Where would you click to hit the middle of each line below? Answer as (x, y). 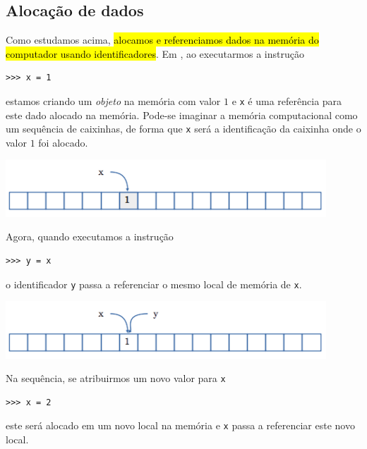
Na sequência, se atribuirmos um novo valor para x (116, 378)
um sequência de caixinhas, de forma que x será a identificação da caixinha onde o (183, 129)
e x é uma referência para (287, 100)
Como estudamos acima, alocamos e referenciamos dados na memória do (162, 40)
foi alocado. (63, 142)
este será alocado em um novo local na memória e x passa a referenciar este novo (180, 425)
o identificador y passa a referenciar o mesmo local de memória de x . (154, 284)
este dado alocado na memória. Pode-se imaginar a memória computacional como (182, 115)
